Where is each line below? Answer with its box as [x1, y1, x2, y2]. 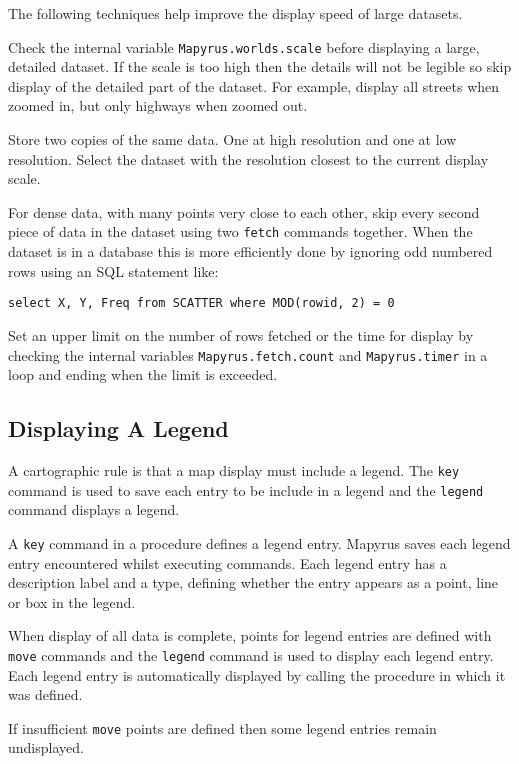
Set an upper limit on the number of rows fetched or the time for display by [8, 324, 474, 345]
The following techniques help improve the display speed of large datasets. [8, 3, 463, 23]
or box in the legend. [8, 591, 136, 612]
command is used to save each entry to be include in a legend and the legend [8, 479, 484, 500]
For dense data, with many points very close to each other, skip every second [8, 201, 480, 222]
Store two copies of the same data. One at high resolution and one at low [8, 129, 457, 150]
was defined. [8, 684, 83, 705]
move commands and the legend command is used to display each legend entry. [8, 644, 494, 665]
